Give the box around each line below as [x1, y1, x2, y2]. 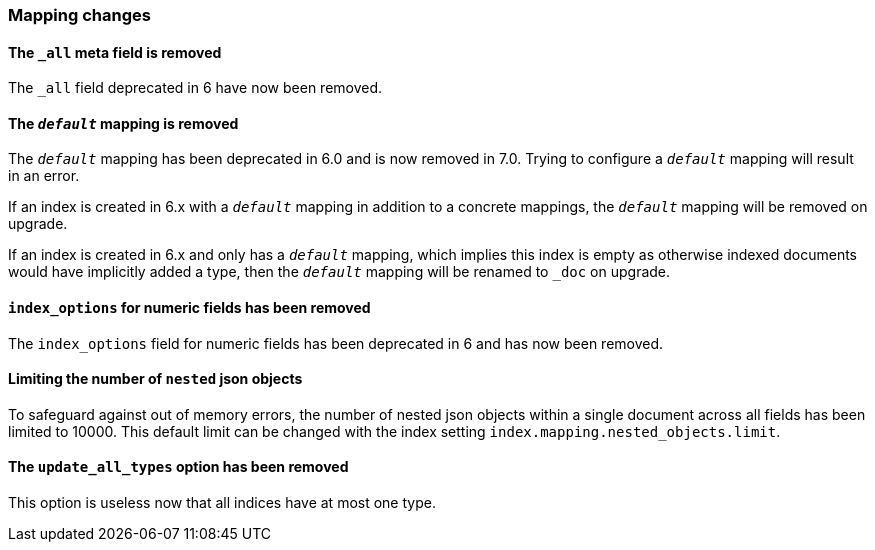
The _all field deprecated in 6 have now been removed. [8, 79, 383, 97]
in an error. [8, 167, 80, 185]
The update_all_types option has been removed [8, 458, 349, 476]
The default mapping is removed [8, 114, 239, 132]
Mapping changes [8, 5, 151, 25]
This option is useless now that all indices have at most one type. [8, 494, 436, 512]
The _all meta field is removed [8, 43, 222, 61]
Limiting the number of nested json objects [8, 370, 303, 388]
